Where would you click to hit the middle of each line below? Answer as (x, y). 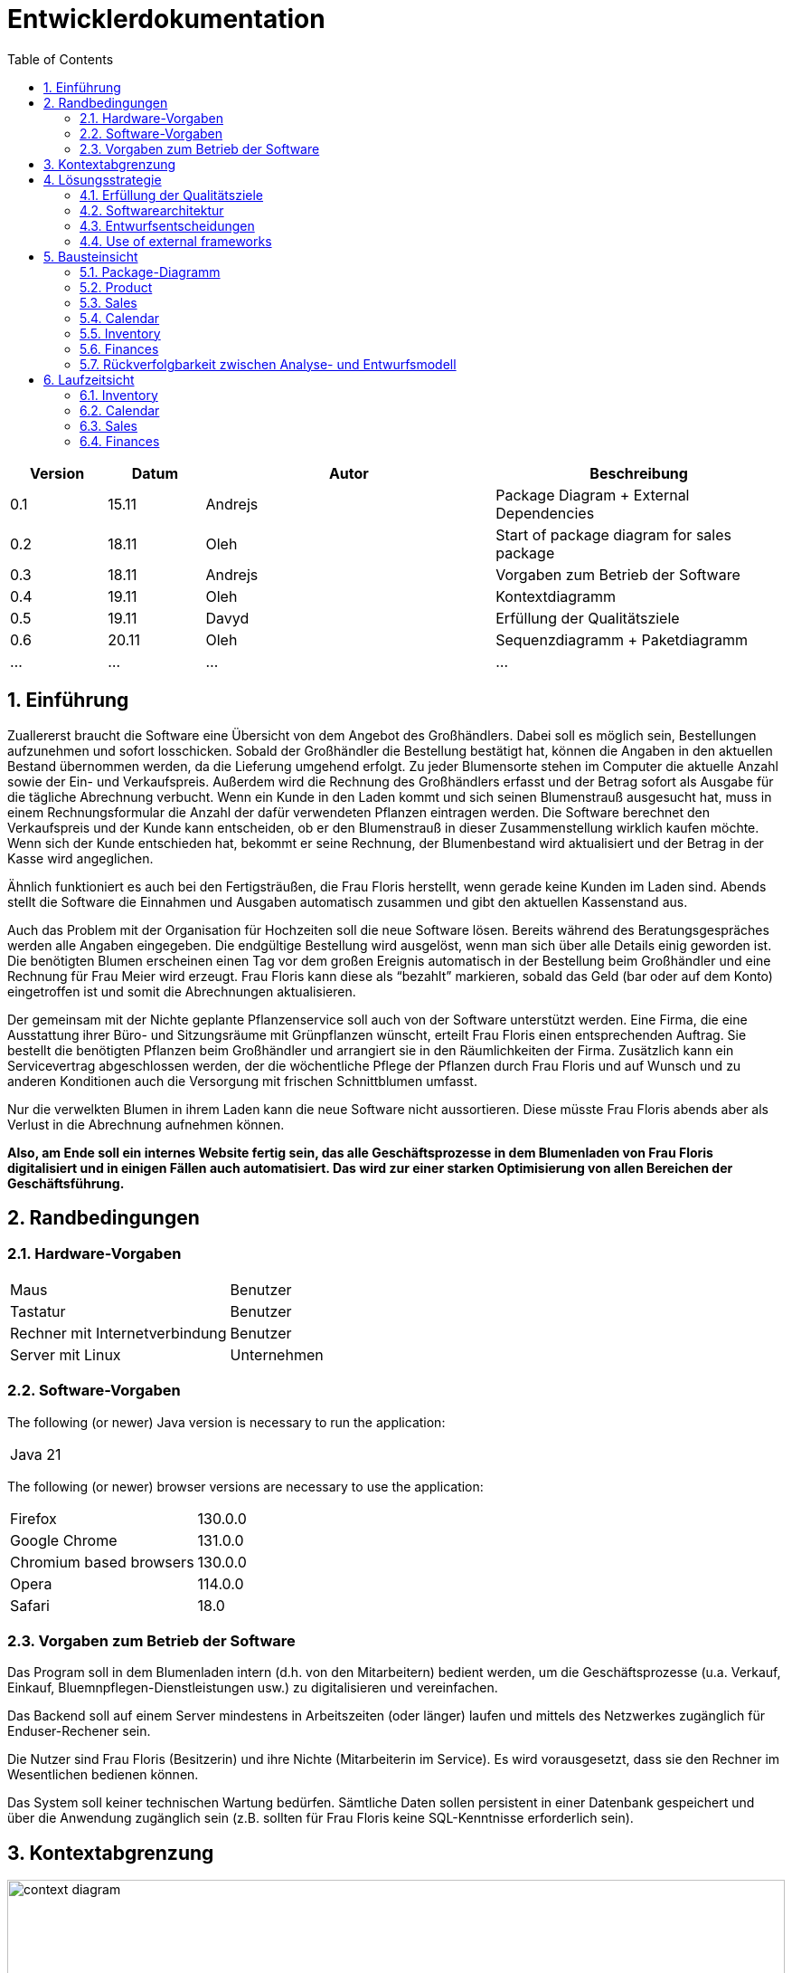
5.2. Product (116, 287)
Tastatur (38, 1311)
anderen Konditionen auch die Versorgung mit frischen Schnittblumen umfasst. (242, 1081)
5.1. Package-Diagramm (150, 272)
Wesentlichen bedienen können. (103, 1775)
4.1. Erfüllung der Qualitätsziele (172, 195)
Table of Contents (61, 59)
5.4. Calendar (120, 318)
